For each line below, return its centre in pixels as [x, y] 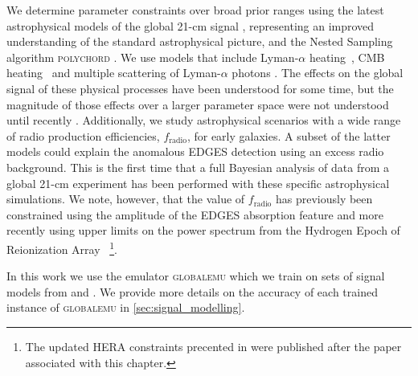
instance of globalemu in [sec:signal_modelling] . [126, 307]
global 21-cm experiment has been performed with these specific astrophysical [198, 183]
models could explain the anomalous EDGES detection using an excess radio [195, 151]
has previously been [324, 199]
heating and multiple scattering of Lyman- [114, 73]
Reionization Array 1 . [62, 247]
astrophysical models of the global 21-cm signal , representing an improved [191, 25]
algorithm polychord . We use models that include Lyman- [153, 57]
